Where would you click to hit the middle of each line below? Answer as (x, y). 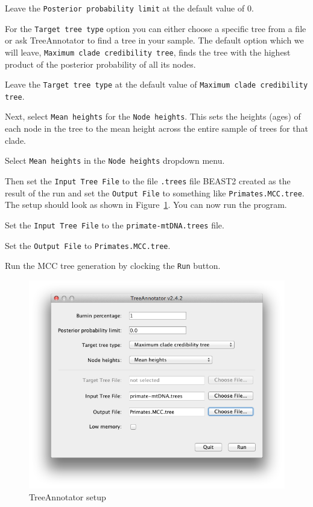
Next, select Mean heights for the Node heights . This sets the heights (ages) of (153, 116)
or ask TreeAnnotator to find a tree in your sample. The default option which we (154, 40)
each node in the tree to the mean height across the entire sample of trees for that (156, 128)
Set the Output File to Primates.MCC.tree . (88, 245)
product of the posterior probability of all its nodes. (100, 64)
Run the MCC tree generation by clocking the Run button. (113, 266)
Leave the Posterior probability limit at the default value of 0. (129, 8)
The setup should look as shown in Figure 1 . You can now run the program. (146, 205)
